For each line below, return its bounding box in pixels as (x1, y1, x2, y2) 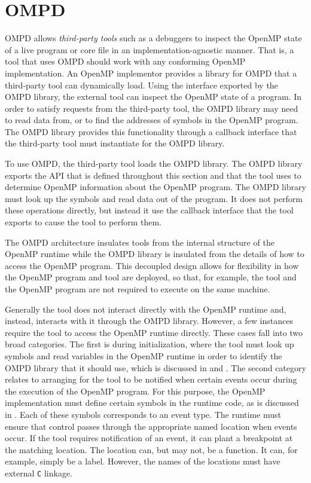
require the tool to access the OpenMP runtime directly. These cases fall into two (5, 326, 303, 338)
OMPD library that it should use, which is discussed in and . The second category (5, 361, 306, 374)
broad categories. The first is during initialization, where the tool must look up (5, 338, 294, 350)
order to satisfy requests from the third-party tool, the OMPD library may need (5, 102, 298, 114)
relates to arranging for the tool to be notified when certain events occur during (5, 373, 297, 386)
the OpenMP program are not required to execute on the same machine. (5, 283, 270, 295)
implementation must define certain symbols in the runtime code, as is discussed (5, 396, 299, 409)
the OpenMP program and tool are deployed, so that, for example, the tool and (5, 271, 297, 283)
